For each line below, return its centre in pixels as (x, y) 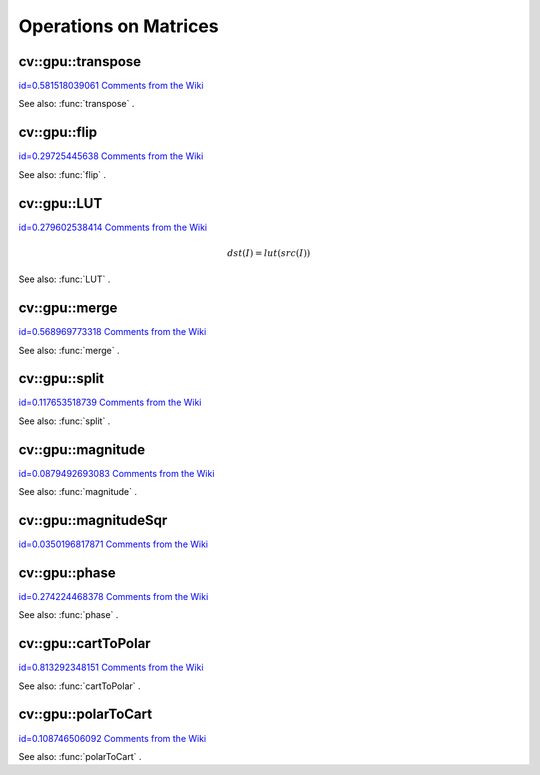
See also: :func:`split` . (64, 421)
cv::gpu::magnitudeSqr (93, 520)
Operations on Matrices (118, 26)
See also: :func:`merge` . (69, 350)
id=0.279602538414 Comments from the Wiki (113, 227)
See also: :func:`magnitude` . (78, 492)
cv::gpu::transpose (80, 61)
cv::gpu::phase (67, 572)
